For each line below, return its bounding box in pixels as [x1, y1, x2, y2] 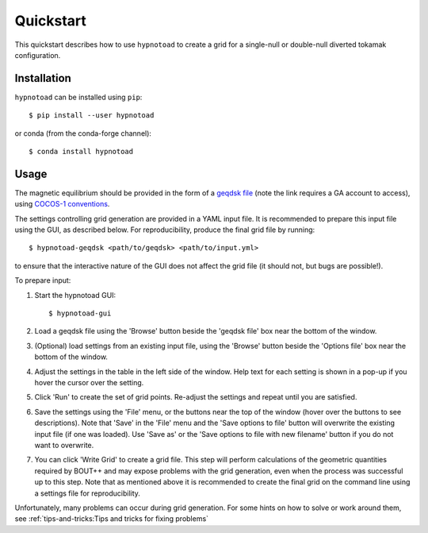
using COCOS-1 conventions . [14, 199, 110, 209]
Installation [14, 71, 71, 85]
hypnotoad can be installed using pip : [14, 92, 143, 102]
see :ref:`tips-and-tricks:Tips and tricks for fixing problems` [14, 514, 209, 523]
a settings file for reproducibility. [34, 489, 140, 498]
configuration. [14, 50, 61, 60]
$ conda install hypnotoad [29, 147, 134, 156]
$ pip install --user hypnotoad [29, 111, 155, 120]
